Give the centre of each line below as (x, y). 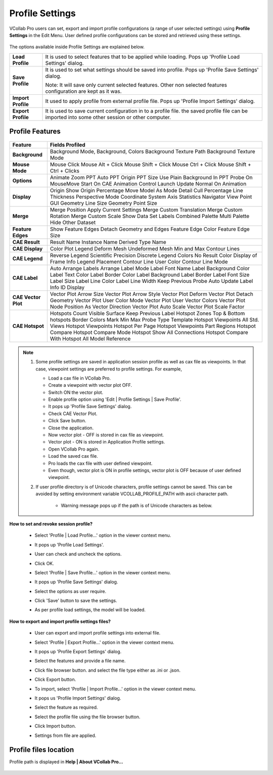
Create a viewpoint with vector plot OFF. (90, 385)
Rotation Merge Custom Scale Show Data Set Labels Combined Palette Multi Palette (150, 216)
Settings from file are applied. (65, 735)
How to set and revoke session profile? (51, 524)
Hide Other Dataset (73, 222)
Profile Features (35, 132)
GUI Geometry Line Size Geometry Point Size (104, 203)
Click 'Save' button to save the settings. (76, 601)
